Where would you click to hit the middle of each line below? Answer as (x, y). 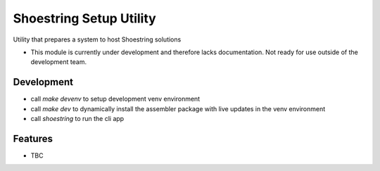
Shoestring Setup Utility (84, 18)
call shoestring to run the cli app (77, 119)
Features (33, 138)
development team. (59, 62)
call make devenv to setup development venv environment (115, 99)
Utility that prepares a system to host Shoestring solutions (97, 39)
